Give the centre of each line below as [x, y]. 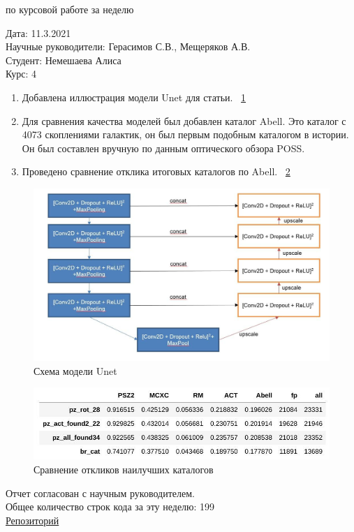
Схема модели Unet [75, 370]
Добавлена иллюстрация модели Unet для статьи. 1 [134, 97]
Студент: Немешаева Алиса [64, 60]
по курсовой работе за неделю [70, 9]
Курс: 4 [21, 74]
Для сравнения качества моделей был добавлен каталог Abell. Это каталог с [184, 120]
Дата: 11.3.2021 [38, 32]
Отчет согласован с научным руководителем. [100, 493]
